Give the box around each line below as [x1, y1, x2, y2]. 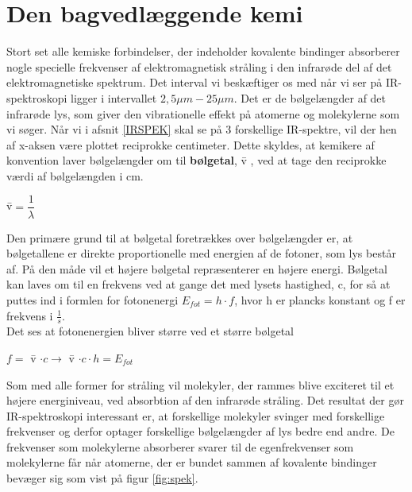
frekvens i [6, 307, 53, 323]
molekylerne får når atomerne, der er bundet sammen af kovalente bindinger [6, 454, 377, 471]
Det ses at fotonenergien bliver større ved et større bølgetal [6, 323, 294, 339]
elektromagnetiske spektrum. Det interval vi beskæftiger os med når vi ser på [6, 74, 383, 91]
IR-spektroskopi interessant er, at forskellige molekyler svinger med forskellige [6, 407, 385, 424]
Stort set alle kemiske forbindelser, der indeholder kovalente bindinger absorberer [6, 43, 400, 60]
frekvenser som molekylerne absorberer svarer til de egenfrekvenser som [6, 438, 354, 455]
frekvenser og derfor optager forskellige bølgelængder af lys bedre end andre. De [6, 423, 395, 440]
